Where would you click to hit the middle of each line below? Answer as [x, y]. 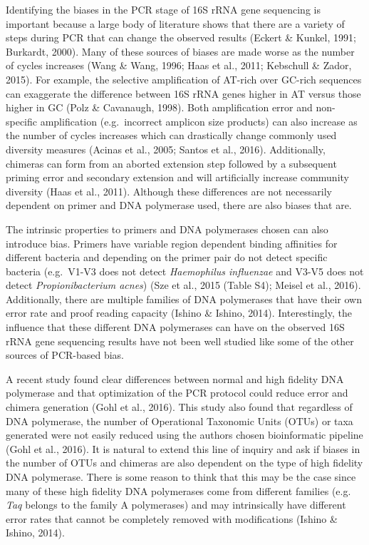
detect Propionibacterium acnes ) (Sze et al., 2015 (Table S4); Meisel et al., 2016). [183, 285]
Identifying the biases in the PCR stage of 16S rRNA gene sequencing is [163, 9]
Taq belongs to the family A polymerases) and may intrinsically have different [176, 505]
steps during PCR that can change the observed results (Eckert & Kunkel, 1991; [181, 37]
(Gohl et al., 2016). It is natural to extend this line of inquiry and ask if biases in [183, 448]
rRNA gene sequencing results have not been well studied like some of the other [180, 341]
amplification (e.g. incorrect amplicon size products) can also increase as [199, 121]
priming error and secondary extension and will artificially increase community [177, 177]
